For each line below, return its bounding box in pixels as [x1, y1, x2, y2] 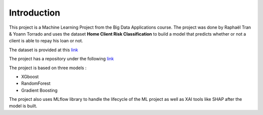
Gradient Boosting [21, 87, 58, 93]
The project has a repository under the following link [9, 56, 114, 62]
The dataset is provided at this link [9, 47, 78, 53]
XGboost [21, 74, 39, 79]
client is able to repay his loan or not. [9, 38, 83, 44]
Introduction [9, 7, 60, 18]
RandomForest [21, 80, 51, 86]
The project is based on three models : [9, 65, 87, 71]
